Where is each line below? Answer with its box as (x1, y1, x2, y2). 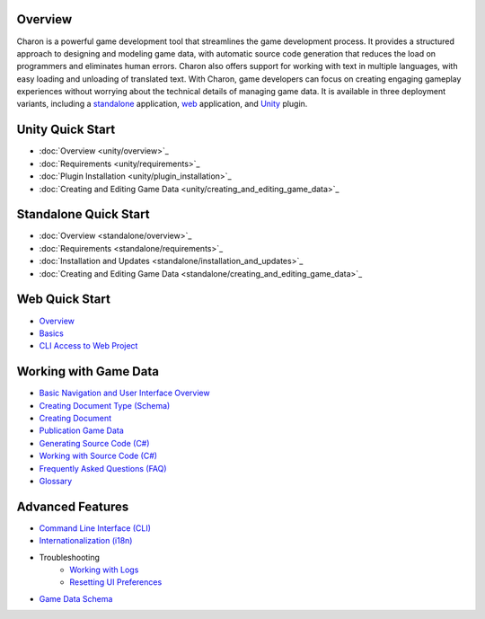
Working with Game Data (16, 364, 159, 379)
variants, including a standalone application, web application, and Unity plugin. (16, 99, 308, 110)
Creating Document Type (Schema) (39, 400, 171, 411)
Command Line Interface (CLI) (39, 522, 152, 534)
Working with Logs (69, 564, 139, 575)
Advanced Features (16, 499, 129, 514)
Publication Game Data (39, 425, 125, 436)
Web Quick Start (16, 292, 111, 307)
